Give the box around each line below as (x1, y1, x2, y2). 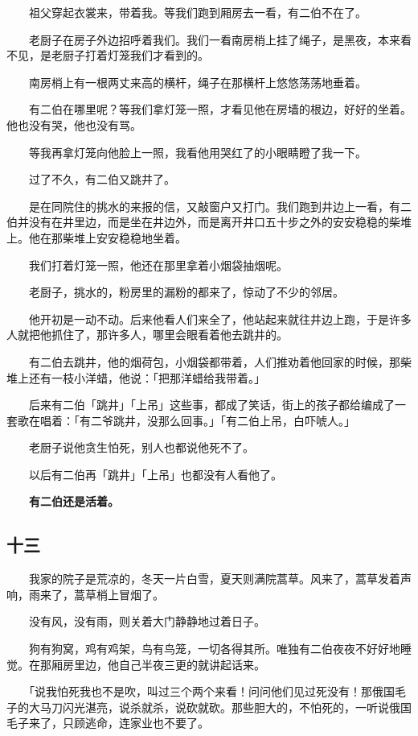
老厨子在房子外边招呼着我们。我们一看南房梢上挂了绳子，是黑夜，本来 (28, 31, 400, 48)
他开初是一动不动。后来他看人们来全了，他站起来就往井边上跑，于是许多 (28, 310, 412, 327)
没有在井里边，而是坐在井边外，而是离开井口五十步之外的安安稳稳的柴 (28, 213, 400, 230)
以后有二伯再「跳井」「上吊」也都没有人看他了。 (28, 465, 282, 482)
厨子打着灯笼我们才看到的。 (62, 47, 209, 64)
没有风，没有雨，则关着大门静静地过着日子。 (28, 613, 265, 630)
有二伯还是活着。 (29, 493, 119, 510)
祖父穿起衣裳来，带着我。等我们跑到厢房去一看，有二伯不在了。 (28, 4, 367, 20)
